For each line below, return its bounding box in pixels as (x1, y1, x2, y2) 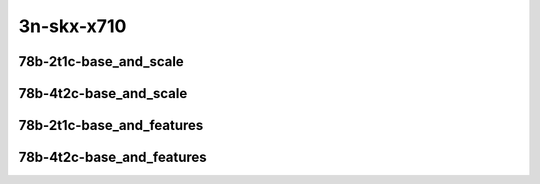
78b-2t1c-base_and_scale (18, 53, 184, 70)
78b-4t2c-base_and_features (18, 149, 207, 166)
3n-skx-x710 (18, 15, 127, 37)
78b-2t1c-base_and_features (18, 117, 204, 134)
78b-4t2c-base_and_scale (18, 85, 188, 102)
